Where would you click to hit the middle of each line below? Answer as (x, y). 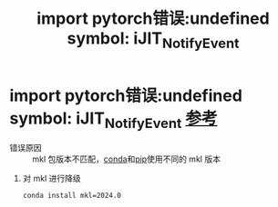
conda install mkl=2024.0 (72, 196)
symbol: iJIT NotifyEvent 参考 (113, 120)
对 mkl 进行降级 (52, 179)
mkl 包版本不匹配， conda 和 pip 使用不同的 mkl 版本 (127, 159)
